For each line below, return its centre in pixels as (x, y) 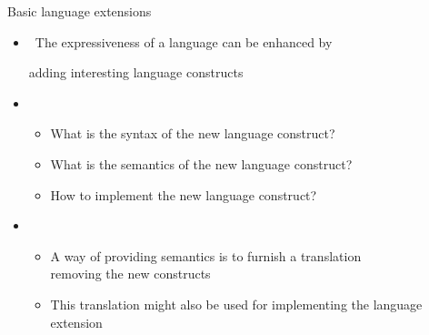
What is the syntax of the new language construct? (193, 133)
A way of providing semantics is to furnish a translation (206, 255)
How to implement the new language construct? (184, 194)
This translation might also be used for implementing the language (236, 304)
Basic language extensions (80, 11)
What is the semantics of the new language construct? (201, 163)
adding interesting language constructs (136, 72)
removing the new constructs (130, 274)
